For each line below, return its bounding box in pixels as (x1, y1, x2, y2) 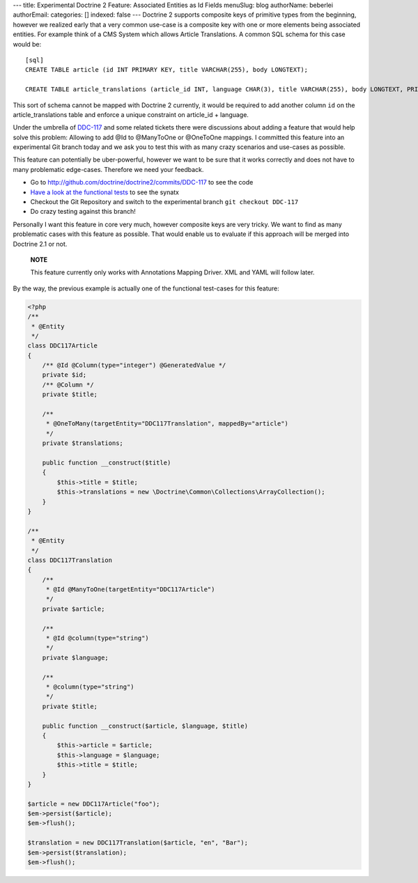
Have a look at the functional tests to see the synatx (30, 188, 180, 196)
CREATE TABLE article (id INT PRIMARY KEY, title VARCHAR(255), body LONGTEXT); (25, 66, 309, 74)
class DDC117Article (27, 342, 98, 350)
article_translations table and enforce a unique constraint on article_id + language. (13, 110, 249, 118)
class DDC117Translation (27, 556, 113, 564)
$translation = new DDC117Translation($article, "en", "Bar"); (27, 839, 249, 847)
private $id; (42, 371, 87, 379)
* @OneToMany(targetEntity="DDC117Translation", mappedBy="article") (45, 420, 289, 428)
